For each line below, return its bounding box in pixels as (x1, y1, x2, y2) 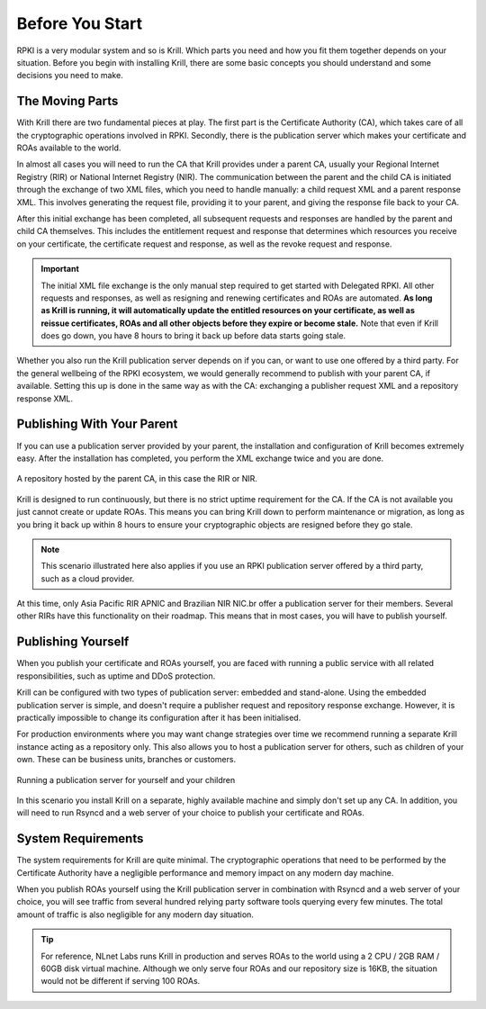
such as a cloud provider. (40, 572, 135, 584)
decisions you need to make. (16, 70, 123, 81)
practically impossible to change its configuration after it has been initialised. (16, 712, 301, 723)
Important (40, 264, 80, 275)
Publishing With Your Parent (16, 417, 178, 432)
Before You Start (16, 14, 143, 33)
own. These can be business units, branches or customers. (16, 754, 237, 765)
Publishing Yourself (16, 635, 130, 650)
